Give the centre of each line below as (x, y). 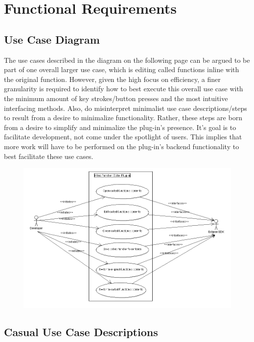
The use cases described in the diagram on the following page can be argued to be (127, 60)
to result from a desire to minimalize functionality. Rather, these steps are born (123, 118)
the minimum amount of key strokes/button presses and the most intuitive (116, 98)
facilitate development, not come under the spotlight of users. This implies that (123, 137)
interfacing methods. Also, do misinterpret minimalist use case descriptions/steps (126, 108)
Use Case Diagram (52, 39)
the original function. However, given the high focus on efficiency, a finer (112, 79)
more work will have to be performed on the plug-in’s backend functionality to (122, 146)
